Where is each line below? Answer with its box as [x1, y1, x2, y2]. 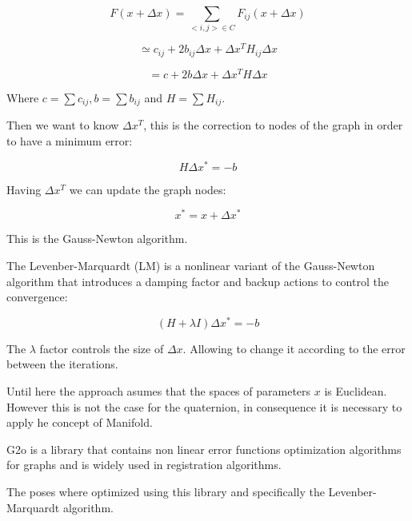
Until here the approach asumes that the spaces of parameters [6, 382, 311, 399]
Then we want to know [6, 117, 119, 133]
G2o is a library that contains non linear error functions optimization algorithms [6, 440, 402, 457]
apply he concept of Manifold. [6, 414, 153, 431]
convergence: [6, 288, 68, 305]
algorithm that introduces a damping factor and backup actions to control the [6, 272, 389, 289]
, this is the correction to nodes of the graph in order [143, 117, 403, 133]
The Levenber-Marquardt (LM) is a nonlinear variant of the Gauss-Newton [6, 257, 375, 273]
